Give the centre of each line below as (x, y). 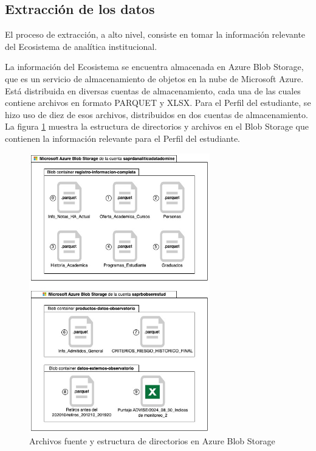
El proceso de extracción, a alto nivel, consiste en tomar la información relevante (155, 34)
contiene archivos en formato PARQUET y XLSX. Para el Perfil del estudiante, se (158, 103)
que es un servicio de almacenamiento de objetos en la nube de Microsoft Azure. (154, 78)
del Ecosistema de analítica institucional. (81, 46)
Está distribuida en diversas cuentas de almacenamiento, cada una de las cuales (153, 90)
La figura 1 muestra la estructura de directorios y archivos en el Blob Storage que (157, 126)
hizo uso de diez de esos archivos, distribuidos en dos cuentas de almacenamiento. (156, 114)
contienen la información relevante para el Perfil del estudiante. (122, 138)
